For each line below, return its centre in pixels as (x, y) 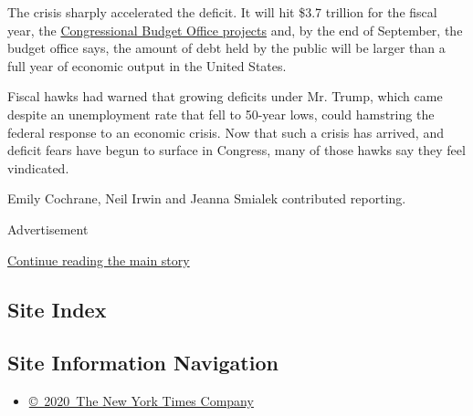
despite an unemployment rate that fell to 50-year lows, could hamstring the (221, 114)
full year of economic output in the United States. (147, 65)
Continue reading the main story (99, 260)
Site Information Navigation (143, 363)
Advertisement (48, 229)
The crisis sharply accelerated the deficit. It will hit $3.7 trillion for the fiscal (222, 12)
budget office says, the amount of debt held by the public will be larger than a (226, 48)
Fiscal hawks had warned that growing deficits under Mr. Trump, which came (225, 96)
